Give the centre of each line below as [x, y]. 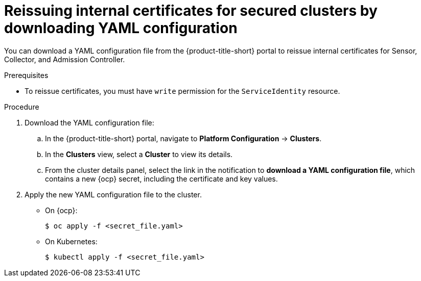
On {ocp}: [61, 210]
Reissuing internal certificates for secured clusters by [191, 11]
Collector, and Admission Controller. [65, 59]
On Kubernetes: [71, 241]
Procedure [22, 107]
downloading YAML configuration [121, 28]
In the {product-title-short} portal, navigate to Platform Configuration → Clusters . [183, 138]
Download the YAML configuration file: [89, 122]
